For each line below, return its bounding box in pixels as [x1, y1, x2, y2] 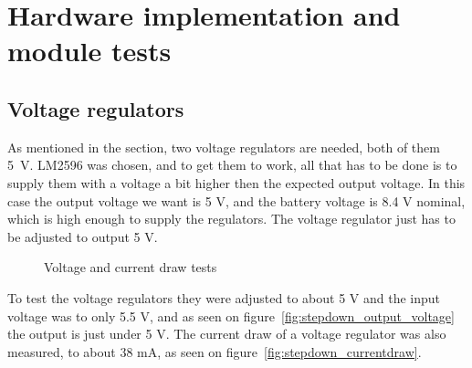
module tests [7, 32, 172, 69]
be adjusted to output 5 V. [7, 226, 158, 246]
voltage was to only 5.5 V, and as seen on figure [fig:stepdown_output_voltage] [7, 306, 455, 325]
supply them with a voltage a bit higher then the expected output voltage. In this [7, 173, 466, 192]
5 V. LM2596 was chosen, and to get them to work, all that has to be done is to [7, 155, 457, 174]
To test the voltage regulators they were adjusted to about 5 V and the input [7, 288, 441, 307]
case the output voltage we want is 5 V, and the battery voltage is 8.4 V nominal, [7, 191, 466, 210]
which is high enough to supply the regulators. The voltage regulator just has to [7, 209, 456, 228]
